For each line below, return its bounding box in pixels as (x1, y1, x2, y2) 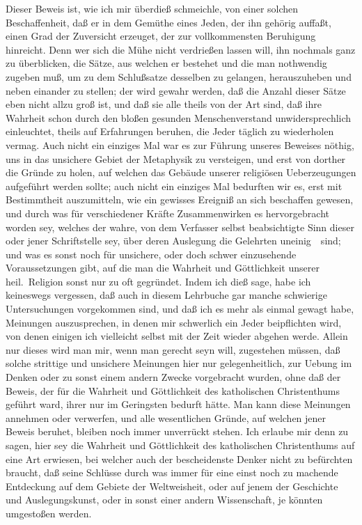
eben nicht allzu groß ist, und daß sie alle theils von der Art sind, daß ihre (6, 97, 322, 111)
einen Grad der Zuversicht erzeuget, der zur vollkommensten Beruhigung (6, 29, 316, 43)
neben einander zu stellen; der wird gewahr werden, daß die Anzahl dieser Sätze (6, 83, 346, 97)
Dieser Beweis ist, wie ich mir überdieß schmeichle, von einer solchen (6, 1, 299, 15)
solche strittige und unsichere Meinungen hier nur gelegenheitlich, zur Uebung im (6, 356, 352, 370)
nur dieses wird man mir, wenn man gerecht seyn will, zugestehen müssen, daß (6, 342, 340, 356)
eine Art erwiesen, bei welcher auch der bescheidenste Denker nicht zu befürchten (6, 451, 353, 466)
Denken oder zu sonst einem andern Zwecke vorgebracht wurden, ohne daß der (6, 370, 341, 384)
